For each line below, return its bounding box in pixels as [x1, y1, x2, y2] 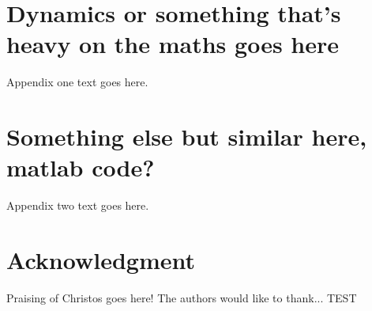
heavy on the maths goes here [6, 28, 340, 60]
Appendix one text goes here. [6, 74, 148, 90]
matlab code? [6, 151, 155, 184]
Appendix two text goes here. [6, 197, 149, 214]
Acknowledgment [6, 244, 195, 275]
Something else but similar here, [6, 120, 367, 153]
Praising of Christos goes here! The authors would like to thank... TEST [6, 289, 357, 305]
